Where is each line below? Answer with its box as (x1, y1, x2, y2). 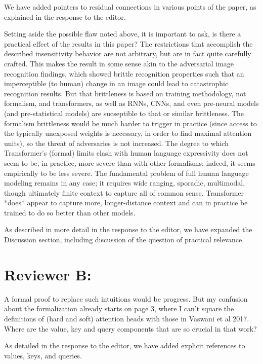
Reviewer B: (4, 264, 92, 284)
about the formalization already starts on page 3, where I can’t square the (4, 303, 234, 314)
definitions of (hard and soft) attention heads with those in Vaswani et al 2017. (4, 313, 249, 323)
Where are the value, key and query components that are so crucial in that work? (4, 323, 257, 334)
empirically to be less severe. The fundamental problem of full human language (4, 167, 249, 178)
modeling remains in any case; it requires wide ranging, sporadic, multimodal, (4, 177, 245, 188)
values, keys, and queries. (4, 350, 82, 360)
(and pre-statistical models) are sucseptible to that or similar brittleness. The (4, 107, 244, 118)
